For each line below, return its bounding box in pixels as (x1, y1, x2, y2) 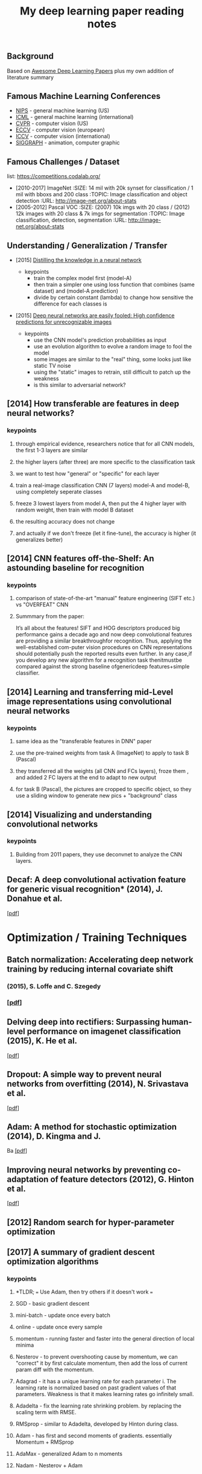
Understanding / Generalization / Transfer (7, 240, 168, 251)
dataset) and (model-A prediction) (33, 287, 119, 295)
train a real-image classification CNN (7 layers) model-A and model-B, (15, 481, 190, 489)
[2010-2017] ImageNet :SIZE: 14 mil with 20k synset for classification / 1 (15, 184, 194, 191)
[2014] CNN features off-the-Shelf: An (7, 554, 154, 564)
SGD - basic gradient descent (15, 1300, 90, 1307)
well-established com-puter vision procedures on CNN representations (15, 644, 192, 651)
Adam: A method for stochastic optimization (7, 1122, 177, 1132)
